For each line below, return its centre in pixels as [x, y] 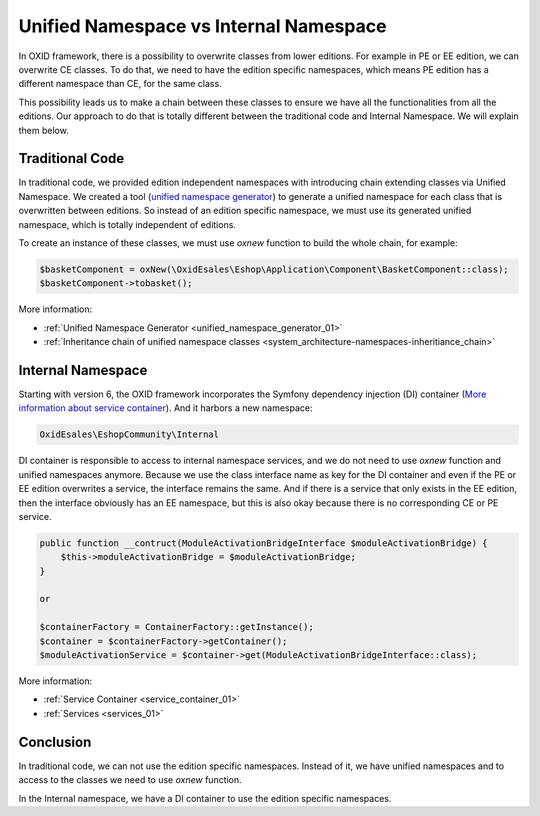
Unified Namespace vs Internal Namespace [202, 26]
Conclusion [55, 741]
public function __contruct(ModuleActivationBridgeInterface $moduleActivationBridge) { [264, 543]
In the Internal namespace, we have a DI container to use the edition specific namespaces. [205, 798]
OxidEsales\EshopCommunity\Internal [129, 434]
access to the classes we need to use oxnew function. [130, 780]
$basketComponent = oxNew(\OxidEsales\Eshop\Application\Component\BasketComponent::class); [274, 269]
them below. [43, 130]
